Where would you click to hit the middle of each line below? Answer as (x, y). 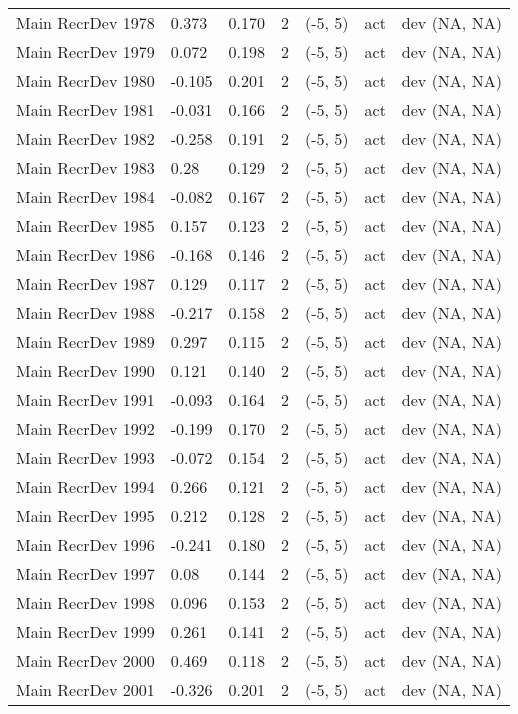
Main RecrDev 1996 (85, 544)
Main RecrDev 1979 (85, 51)
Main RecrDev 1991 (85, 399)
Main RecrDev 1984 (85, 196)
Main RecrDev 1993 (85, 457)
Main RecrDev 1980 (85, 80)
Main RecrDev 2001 (85, 689)
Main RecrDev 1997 (85, 573)
